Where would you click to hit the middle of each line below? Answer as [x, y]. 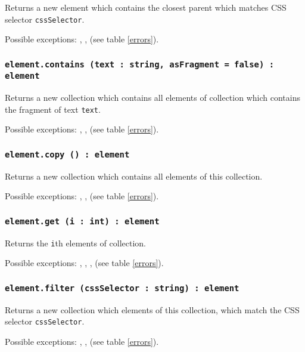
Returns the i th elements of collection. [75, 243]
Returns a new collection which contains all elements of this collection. [134, 176]
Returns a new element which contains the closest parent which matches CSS [146, 7]
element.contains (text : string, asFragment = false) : [140, 64]
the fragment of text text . [53, 109]
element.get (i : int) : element [82, 221]
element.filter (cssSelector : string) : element [122, 288]
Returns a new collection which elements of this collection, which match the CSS [152, 309]
